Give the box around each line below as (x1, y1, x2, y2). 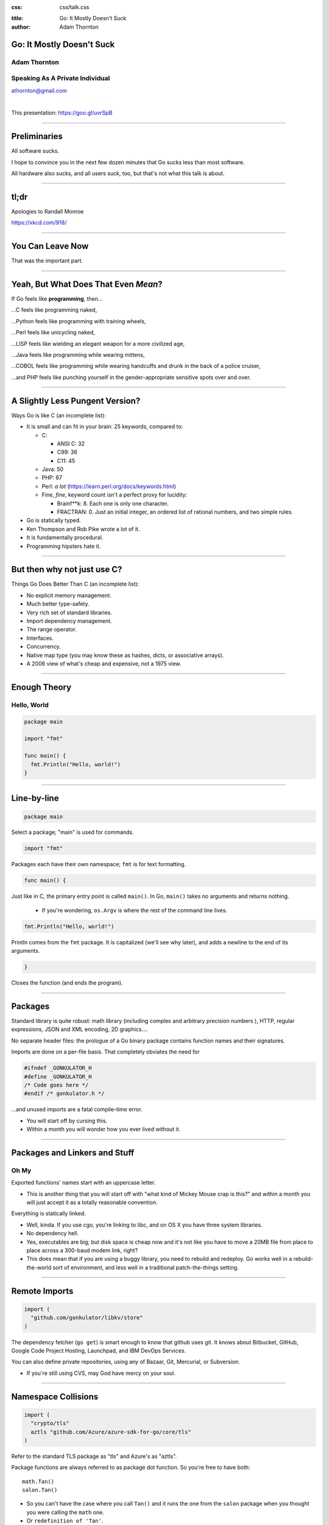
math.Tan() (22, 1478, 55, 1485)
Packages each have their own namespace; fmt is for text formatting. (11, 861, 186, 868)
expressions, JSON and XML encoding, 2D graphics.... (11, 1025, 148, 1033)
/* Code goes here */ (24, 1082, 89, 1088)
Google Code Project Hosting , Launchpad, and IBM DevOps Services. (11, 1347, 186, 1354)
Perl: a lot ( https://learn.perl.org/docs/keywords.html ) (41, 483, 177, 490)
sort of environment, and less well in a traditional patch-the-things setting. (52, 1263, 239, 1271)
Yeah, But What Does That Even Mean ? (11, 279, 163, 289)
